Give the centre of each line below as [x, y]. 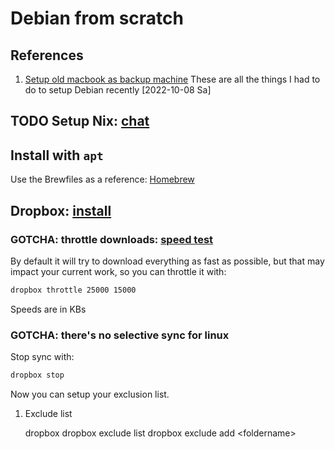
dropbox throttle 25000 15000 [73, 290]
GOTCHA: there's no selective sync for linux [120, 335]
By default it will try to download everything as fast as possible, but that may [167, 261]
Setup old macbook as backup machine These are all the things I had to [172, 79]
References [47, 55]
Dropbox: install [61, 210]
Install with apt [57, 155]
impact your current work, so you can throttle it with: [118, 271]
